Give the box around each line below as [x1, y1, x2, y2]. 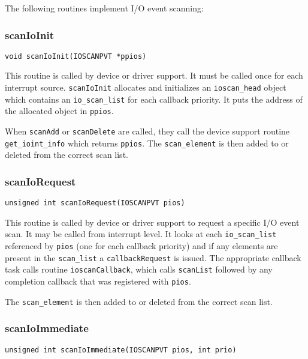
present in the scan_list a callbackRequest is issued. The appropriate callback [5, 251, 301, 264]
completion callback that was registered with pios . [5, 275, 191, 288]
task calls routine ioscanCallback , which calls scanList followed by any [5, 263, 273, 276]
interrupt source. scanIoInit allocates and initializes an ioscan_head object [5, 81, 286, 94]
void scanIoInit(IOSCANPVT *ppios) [5, 52, 147, 61]
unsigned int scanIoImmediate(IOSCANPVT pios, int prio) [5, 345, 237, 354]
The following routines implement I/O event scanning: [5, 2, 204, 14]
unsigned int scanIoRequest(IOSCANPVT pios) [5, 199, 185, 208]
